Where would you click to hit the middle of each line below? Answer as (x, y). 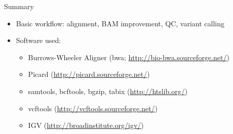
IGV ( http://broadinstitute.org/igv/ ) (86, 125)
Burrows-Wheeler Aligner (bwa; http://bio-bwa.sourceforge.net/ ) (129, 57)
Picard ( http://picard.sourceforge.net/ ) (89, 74)
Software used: (38, 40)
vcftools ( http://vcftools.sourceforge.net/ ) (93, 108)
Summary (19, 6)
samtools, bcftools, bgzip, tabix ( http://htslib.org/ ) (108, 91)
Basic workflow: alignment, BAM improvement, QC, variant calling (120, 23)
